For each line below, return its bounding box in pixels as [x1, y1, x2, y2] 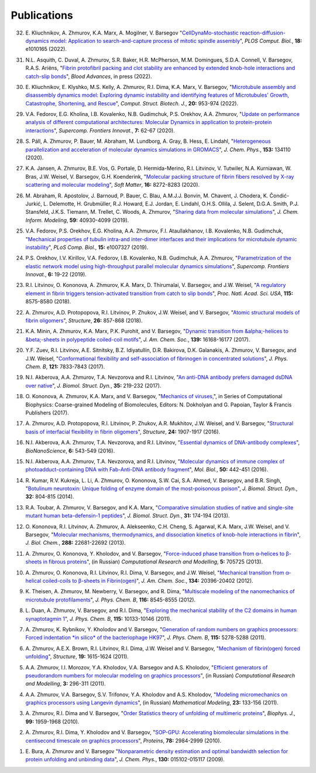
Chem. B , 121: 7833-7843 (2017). [25, 363, 105, 370]
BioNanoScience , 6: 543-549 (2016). [25, 447, 115, 454]
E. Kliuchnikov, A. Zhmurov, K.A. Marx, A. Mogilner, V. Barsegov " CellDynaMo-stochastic [25, 29, 239, 36]
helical [25, 577, 42, 584]
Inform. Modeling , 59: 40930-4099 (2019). [25, 217, 129, 224]
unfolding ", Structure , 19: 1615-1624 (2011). [25, 653, 129, 660]
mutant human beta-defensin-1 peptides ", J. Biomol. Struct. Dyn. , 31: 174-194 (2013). [25, 512, 230, 519]
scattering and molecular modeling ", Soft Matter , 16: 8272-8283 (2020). [25, 182, 200, 189]
